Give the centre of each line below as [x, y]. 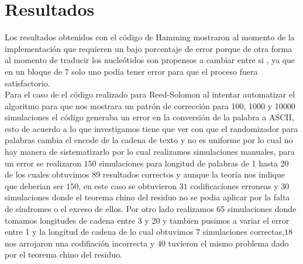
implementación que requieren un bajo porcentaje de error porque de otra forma [149, 48]
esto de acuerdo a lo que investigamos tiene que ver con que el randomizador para [151, 128]
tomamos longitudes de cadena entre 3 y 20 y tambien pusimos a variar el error [147, 220]
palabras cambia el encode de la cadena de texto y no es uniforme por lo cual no [149, 140]
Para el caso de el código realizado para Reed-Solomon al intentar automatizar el [150, 94]
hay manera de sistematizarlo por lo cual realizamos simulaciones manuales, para [150, 152]
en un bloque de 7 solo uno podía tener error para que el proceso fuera [131, 71]
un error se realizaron [43, 163]
